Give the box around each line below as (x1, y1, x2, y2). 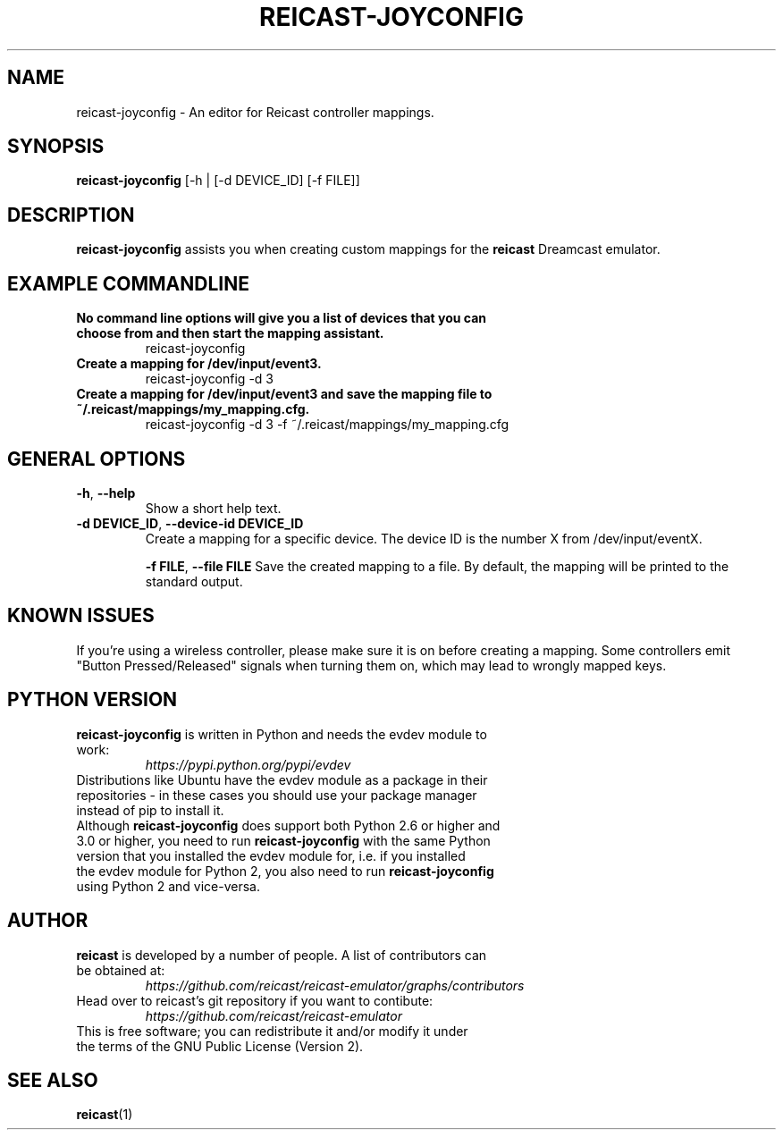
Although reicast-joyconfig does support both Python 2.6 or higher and (76, 817, 501, 833)
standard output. (145, 573, 243, 589)
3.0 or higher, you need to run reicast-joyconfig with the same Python (76, 832, 491, 848)
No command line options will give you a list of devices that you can (76, 310, 486, 326)
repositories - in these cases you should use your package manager (76, 787, 477, 803)
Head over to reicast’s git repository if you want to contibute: (76, 992, 434, 1008)
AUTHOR (7, 909, 88, 932)
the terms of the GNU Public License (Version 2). (76, 1038, 364, 1054)
